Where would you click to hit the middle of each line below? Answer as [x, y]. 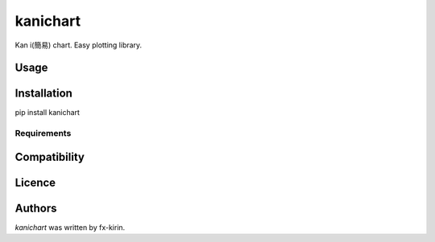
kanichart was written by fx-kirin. [70, 227]
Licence [35, 182]
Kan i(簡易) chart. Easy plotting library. [79, 45]
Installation [43, 94]
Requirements [43, 133]
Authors [36, 208]
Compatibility [50, 157]
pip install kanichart [48, 113]
